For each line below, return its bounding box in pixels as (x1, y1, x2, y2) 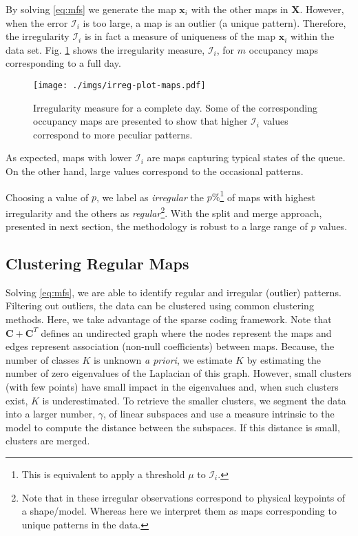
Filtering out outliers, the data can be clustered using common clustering (6, 298, 314, 313)
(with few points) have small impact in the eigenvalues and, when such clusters (6, 380, 339, 394)
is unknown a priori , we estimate (94, 352, 233, 367)
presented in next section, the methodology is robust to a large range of (6, 219, 308, 234)
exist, (6, 393, 28, 407)
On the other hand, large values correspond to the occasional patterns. (6, 164, 304, 178)
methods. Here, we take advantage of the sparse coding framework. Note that (6, 312, 332, 327)
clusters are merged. (6, 433, 90, 448)
